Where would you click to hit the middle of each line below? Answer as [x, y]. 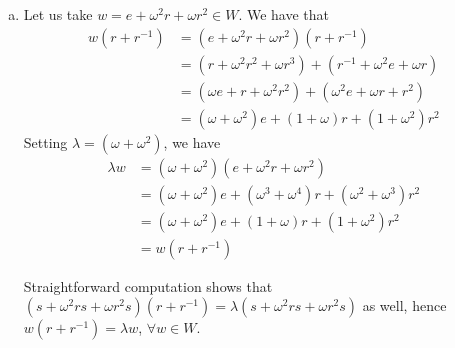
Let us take [58, 14]
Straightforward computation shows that [148, 285]
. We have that [284, 14]
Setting [45, 141]
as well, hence [404, 305]
